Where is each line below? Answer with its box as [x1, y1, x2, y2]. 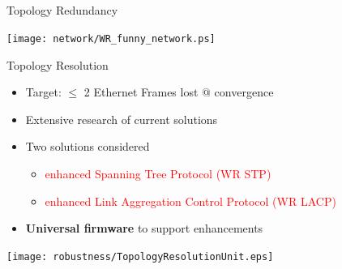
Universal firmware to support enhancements [25, 220, 263, 237]
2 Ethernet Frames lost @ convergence [83, 83, 274, 100]
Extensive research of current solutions [25, 110, 218, 127]
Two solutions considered [25, 138, 150, 155]
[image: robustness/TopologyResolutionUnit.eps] [6, 250, 274, 263]
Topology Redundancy [6, 2, 118, 19]
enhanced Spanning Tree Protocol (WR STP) [45, 165, 271, 182]
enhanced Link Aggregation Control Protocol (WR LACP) [45, 192, 336, 209]
